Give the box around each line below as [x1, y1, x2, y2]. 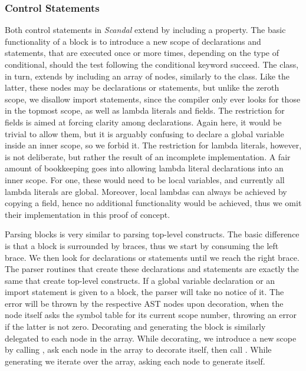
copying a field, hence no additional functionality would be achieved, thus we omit [5, 197, 302, 209]
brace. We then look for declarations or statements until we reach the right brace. [5, 251, 300, 263]
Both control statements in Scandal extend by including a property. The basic [5, 24, 286, 36]
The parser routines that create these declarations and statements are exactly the [5, 263, 299, 275]
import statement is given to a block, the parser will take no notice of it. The [5, 286, 284, 298]
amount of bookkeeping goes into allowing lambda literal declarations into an [5, 162, 284, 174]
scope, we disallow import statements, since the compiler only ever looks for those [5, 92, 301, 105]
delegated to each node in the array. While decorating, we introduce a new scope [5, 332, 297, 344]
